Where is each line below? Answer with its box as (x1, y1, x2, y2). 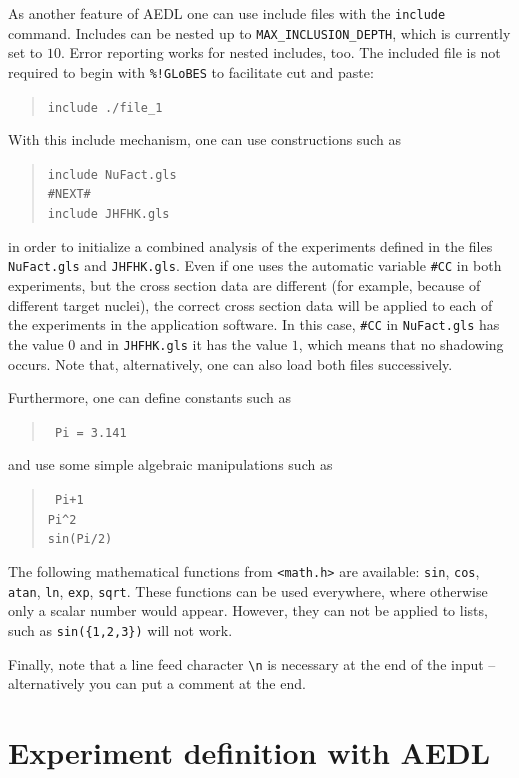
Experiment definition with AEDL (8, 731, 491, 772)
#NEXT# (47, 187, 91, 202)
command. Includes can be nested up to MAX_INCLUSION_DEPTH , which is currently (8, 22, 511, 43)
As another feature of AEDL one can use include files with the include (8, 3, 446, 23)
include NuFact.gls (47, 167, 177, 182)
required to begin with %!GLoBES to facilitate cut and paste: (8, 61, 374, 82)
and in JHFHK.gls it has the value (79, 333, 288, 354)
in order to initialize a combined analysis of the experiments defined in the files (8, 235, 493, 256)
